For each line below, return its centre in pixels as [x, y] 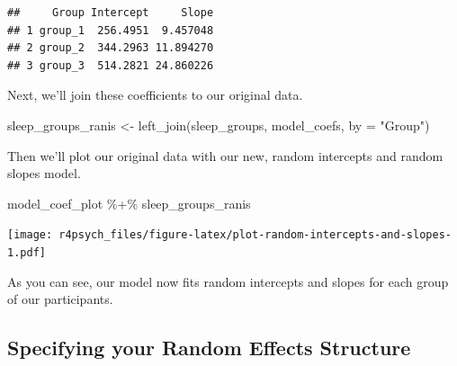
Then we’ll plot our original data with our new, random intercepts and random [225, 155]
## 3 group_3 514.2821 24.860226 [111, 65]
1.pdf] [27, 253]
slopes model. [44, 173]
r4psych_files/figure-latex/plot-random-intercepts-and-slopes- [255, 235]
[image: [30, 235]
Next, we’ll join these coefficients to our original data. [155, 95]
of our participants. [60, 299]
